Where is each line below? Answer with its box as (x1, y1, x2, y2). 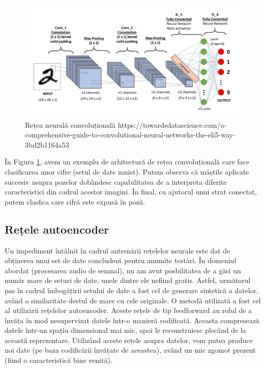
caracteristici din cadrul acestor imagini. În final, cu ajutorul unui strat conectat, (5, 186, 257, 197)
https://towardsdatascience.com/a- (117, 119, 227, 130)
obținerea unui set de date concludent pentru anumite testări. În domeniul (5, 255, 237, 266)
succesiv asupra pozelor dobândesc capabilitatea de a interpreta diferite (5, 176, 227, 187)
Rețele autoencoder (5, 221, 109, 237)
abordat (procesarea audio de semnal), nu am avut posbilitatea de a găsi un (5, 265, 241, 275)
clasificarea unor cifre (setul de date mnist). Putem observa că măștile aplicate (5, 166, 249, 177)
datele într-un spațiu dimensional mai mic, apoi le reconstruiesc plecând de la (5, 325, 246, 335)
